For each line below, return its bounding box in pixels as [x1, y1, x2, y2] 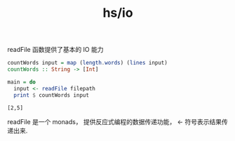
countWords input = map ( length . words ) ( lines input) [7, 60, 168, 67]
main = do [7, 79, 36, 86]
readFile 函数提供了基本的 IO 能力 [7, 46, 104, 54]
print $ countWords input [13, 91, 90, 99]
